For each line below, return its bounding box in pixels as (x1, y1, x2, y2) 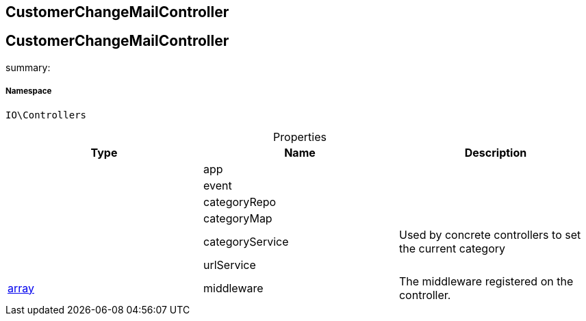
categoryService (203, 234, 289, 248)
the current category (398, 241, 505, 255)
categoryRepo (203, 194, 277, 209)
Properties (273, 129, 327, 144)
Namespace (5, 86, 52, 97)
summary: (5, 61, 51, 73)
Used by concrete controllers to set (398, 227, 581, 242)
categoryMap (203, 211, 272, 225)
